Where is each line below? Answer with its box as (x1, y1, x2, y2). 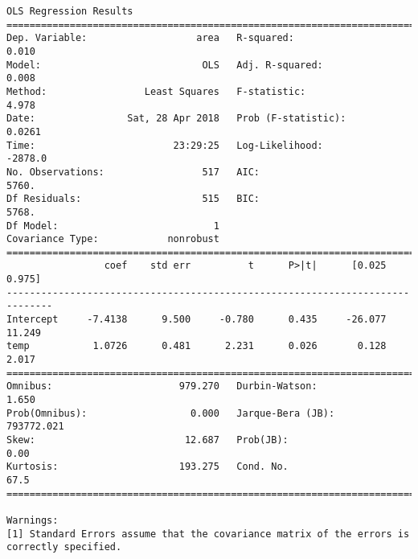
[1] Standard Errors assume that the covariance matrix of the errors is (6, 528, 410, 540)
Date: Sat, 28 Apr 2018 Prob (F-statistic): (6, 113, 346, 125)
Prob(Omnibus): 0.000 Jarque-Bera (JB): (6, 407, 335, 419)
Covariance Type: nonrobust (6, 233, 219, 245)
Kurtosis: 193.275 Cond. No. (6, 461, 289, 473)
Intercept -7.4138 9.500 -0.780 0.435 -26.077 (6, 314, 387, 326)
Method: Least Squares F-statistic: (6, 85, 306, 97)
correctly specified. (6, 541, 122, 553)
